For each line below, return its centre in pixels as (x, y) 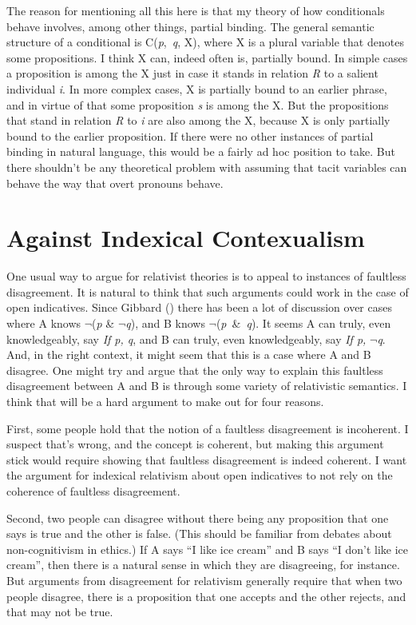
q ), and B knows (165, 323)
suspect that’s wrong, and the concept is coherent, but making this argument (195, 444)
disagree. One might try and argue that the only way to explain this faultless (195, 370)
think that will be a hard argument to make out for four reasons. (165, 401)
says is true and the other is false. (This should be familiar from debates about (199, 533)
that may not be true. (60, 612)
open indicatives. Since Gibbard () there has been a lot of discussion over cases (199, 307)
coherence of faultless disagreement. (93, 490)
